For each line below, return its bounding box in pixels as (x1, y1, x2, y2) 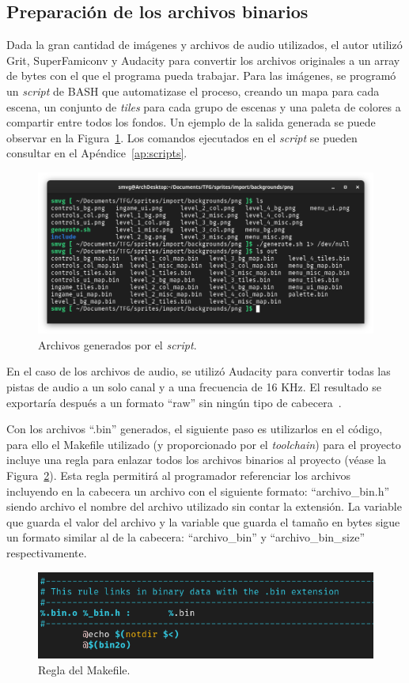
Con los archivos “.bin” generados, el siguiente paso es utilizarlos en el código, (6, 421, 383, 437)
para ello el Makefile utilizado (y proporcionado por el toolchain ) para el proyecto (6, 436, 401, 452)
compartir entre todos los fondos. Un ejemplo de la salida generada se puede (6, 114, 376, 130)
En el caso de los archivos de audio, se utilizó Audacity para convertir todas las (6, 363, 391, 379)
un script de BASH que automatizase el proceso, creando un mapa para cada (6, 82, 380, 99)
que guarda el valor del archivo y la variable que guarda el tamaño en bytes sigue (6, 513, 400, 530)
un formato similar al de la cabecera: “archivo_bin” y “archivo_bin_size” (6, 529, 365, 545)
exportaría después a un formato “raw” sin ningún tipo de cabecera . (6, 394, 342, 410)
